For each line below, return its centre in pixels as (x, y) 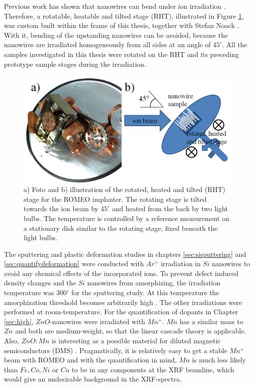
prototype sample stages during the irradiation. (75, 64)
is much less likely (219, 360)
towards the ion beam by (61, 208)
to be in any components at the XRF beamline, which (153, 369)
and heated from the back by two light (170, 208)
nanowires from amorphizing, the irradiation (154, 283)
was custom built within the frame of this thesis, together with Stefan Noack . (122, 25)
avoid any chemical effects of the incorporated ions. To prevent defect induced (121, 273)
